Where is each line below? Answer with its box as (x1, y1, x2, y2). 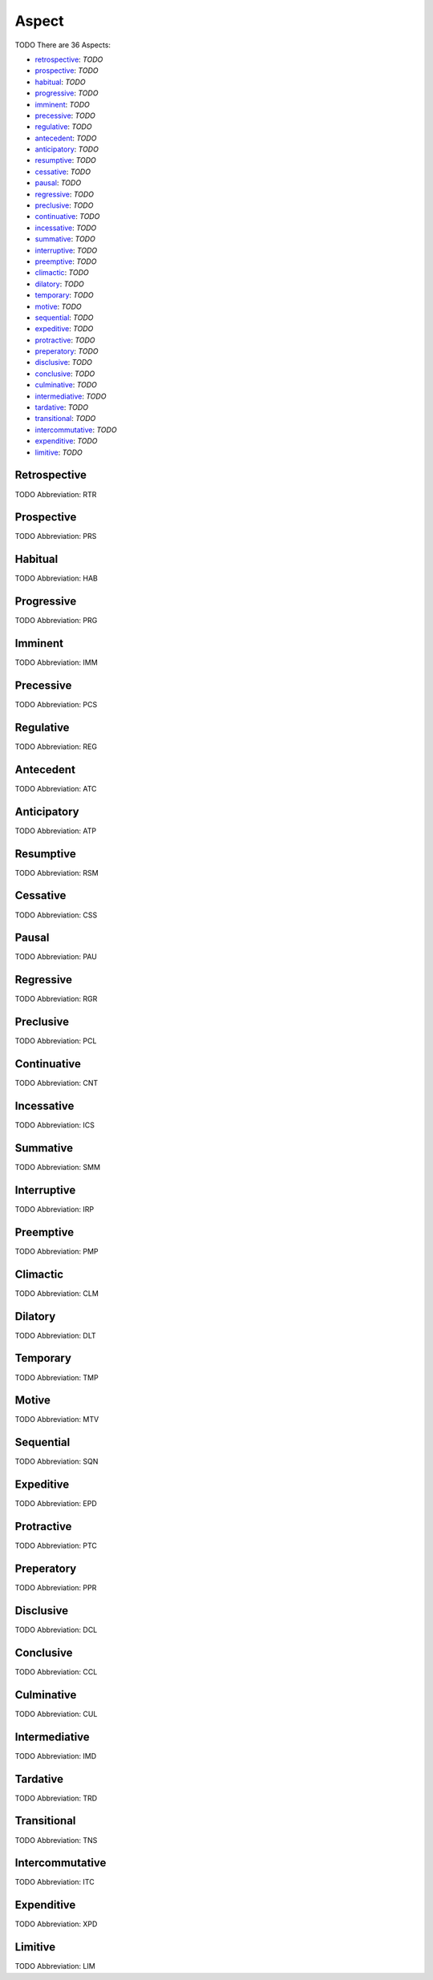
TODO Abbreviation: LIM (14, 1962, 95, 1971)
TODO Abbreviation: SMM (14, 1163, 100, 1172)
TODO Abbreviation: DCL (14, 1625, 98, 1634)
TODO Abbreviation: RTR (14, 489, 97, 499)
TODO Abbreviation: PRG (14, 616, 98, 626)
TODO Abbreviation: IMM (14, 658, 98, 667)
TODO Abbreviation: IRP (14, 1204, 95, 1214)
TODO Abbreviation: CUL (14, 1709, 98, 1719)
